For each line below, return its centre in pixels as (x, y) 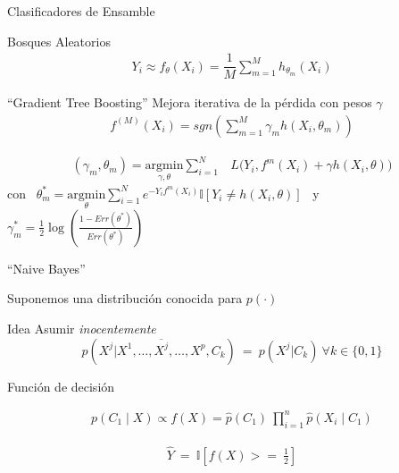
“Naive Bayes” (46, 268)
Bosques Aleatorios (59, 41)
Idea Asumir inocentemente (82, 329)
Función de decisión (61, 386)
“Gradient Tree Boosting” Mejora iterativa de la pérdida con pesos (190, 102)
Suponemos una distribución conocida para (125, 298)
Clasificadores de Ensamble (81, 11)
